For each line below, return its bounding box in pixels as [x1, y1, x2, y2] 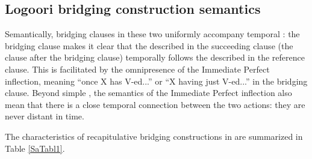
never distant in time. [5, 110, 84, 122]
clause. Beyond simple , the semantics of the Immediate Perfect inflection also [5, 86, 292, 99]
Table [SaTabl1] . [5, 142, 65, 154]
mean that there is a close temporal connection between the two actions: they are [5, 98, 305, 110]
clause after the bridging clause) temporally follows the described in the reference [5, 51, 305, 64]
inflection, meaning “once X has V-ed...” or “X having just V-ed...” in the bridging [5, 74, 308, 87]
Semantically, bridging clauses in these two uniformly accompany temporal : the [5, 28, 300, 40]
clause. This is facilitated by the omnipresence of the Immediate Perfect [5, 62, 270, 75]
